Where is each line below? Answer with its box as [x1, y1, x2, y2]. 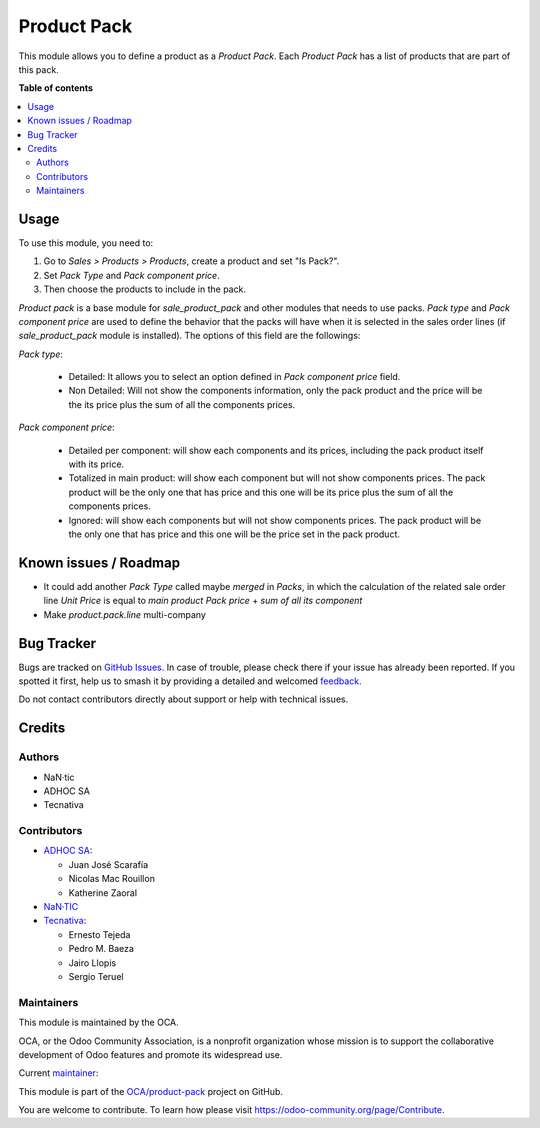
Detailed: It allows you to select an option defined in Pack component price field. [68, 371, 401, 383]
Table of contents [18, 82, 94, 94]
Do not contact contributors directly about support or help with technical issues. [18, 693, 349, 705]
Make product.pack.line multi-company [43, 608, 207, 620]
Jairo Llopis [68, 956, 117, 969]
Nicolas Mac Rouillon [68, 873, 155, 885]
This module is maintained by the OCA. [18, 1016, 179, 1029]
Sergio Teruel [68, 970, 124, 982]
